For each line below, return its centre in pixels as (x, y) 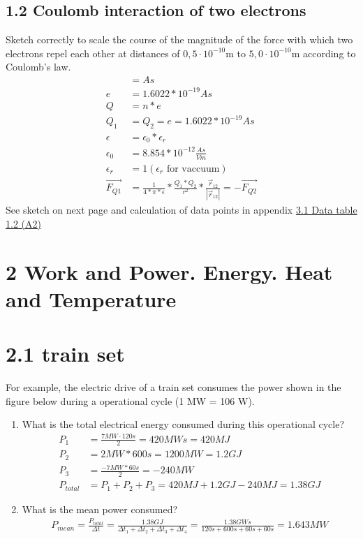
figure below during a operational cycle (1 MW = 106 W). (130, 400)
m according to (324, 53)
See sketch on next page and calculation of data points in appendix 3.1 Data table (181, 210)
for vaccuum (193, 169)
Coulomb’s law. (38, 67)
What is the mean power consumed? (100, 509)
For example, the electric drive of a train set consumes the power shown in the (173, 387)
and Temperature (91, 298)
